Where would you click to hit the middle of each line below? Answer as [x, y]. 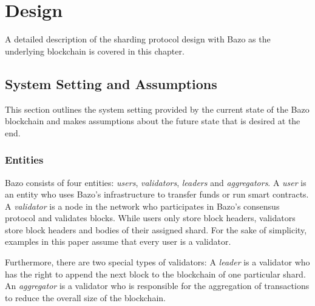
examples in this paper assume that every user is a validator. [118, 241]
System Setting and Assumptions [111, 83]
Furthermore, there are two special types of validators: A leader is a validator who [157, 262]
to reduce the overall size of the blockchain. [85, 297]
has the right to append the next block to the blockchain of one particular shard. [155, 274]
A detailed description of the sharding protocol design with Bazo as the [138, 39]
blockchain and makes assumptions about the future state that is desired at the [153, 121]
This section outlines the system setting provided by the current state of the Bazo [157, 109]
